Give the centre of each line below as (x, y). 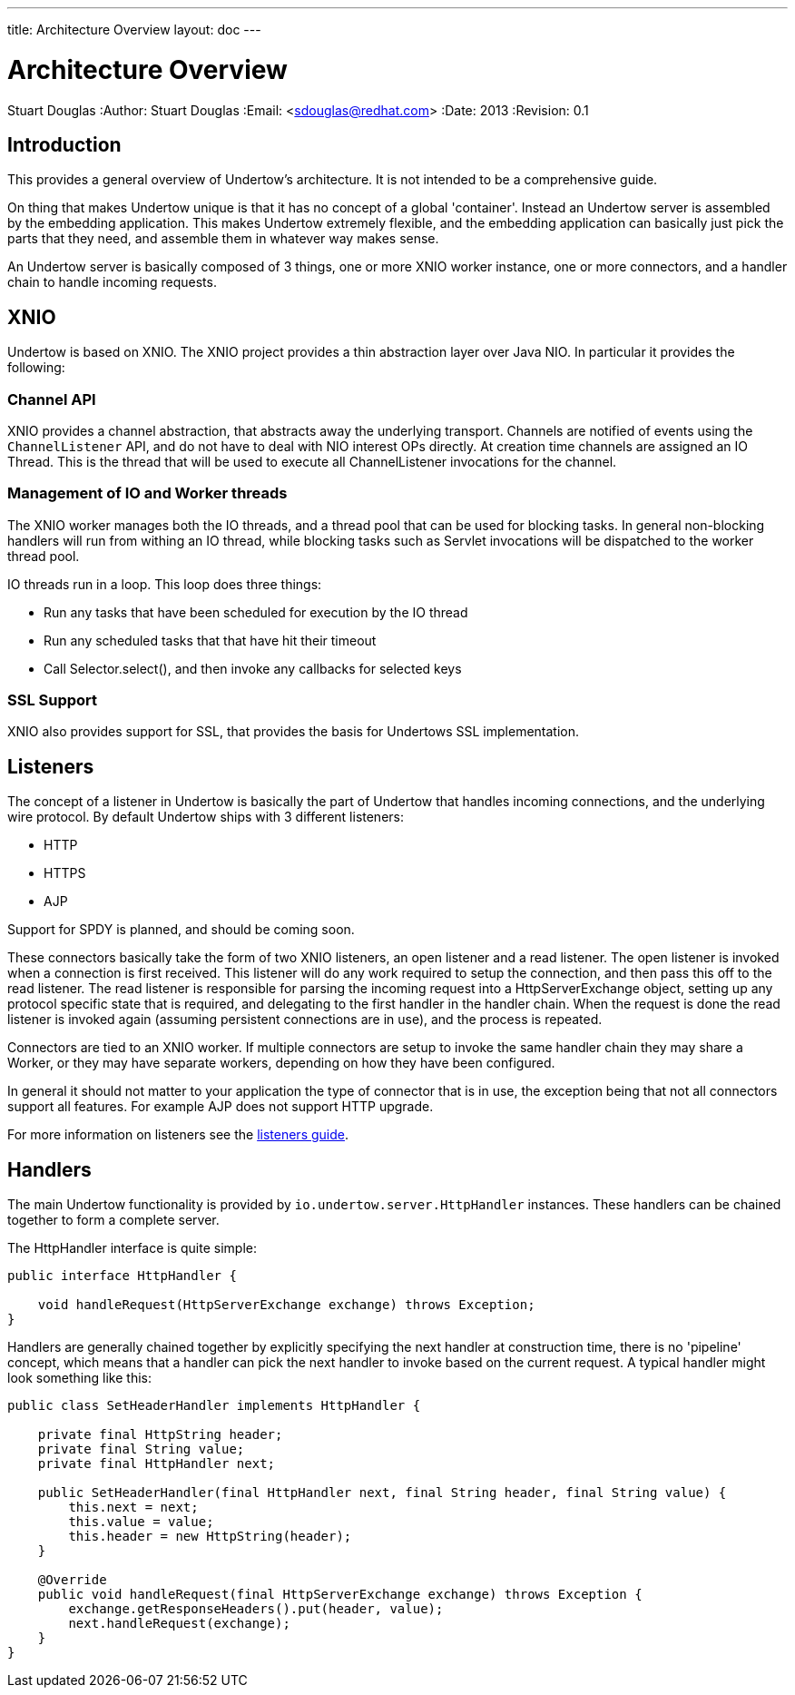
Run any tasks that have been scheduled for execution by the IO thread (256, 612)
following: (36, 368)
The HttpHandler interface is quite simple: (132, 1248)
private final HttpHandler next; (157, 1464)
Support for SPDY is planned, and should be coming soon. (181, 930)
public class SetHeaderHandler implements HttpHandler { (214, 1406)
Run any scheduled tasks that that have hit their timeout (210, 640)
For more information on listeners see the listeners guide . (178, 1135)
